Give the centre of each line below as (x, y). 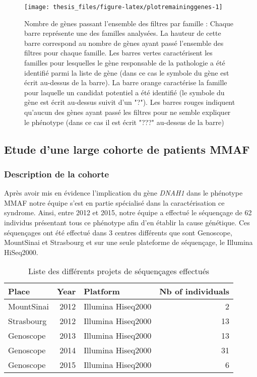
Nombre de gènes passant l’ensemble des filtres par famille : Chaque (129, 23)
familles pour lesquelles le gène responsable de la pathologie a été (125, 63)
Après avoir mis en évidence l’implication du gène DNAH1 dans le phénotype (123, 193)
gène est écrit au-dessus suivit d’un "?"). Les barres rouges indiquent (130, 102)
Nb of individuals (195, 291)
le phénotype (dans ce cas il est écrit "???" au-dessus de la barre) (124, 122)
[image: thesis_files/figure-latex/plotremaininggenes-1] (123, 7)
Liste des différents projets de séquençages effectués (119, 271)
